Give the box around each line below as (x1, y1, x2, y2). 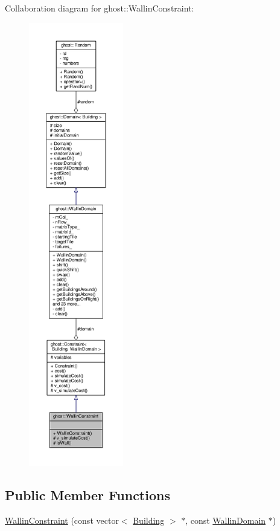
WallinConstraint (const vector (5, 513, 119, 526)
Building (133, 513, 165, 526)
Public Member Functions (5, 485, 170, 504)
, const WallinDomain (185, 513, 266, 526)
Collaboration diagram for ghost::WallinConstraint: (5, 2, 194, 14)
